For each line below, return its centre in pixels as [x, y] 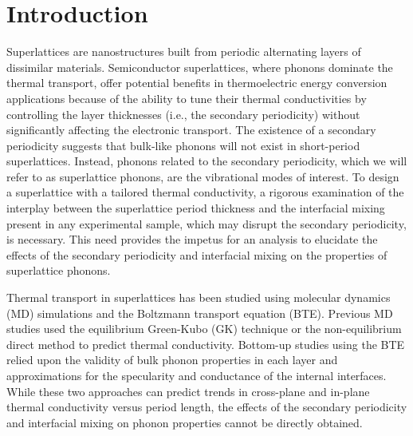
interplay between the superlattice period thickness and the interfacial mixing [196, 208]
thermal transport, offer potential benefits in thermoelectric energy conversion [197, 83]
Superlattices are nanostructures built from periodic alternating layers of [184, 52]
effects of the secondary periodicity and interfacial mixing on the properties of [197, 254]
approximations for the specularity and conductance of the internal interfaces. [197, 375]
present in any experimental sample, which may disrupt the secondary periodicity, [206, 223]
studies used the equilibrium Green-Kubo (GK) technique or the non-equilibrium [204, 329]
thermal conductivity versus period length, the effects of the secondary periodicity [207, 407]
